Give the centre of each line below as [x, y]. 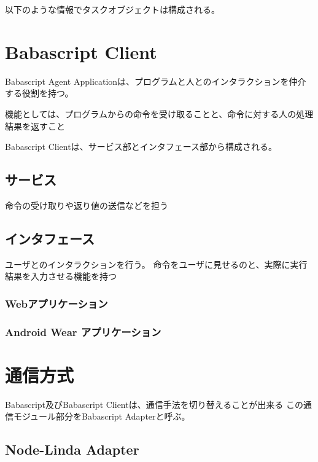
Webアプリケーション [56, 303]
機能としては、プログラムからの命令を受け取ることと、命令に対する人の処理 [159, 113]
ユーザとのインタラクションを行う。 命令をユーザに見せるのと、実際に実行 [156, 264]
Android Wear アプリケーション [83, 331]
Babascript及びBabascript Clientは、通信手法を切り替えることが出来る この [154, 404]
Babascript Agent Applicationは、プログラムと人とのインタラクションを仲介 [156, 81]
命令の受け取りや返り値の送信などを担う [87, 205]
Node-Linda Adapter [72, 449]
